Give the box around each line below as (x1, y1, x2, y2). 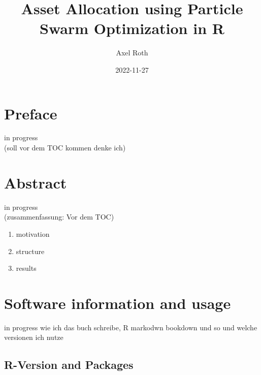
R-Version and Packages (4, 357, 134, 372)
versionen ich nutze (4, 332, 63, 342)
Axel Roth (116, 47, 148, 58)
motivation (16, 228, 50, 239)
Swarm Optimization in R (40, 18, 224, 39)
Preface (4, 103, 57, 123)
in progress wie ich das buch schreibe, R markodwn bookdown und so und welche (4, 322, 257, 332)
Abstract (4, 172, 67, 193)
